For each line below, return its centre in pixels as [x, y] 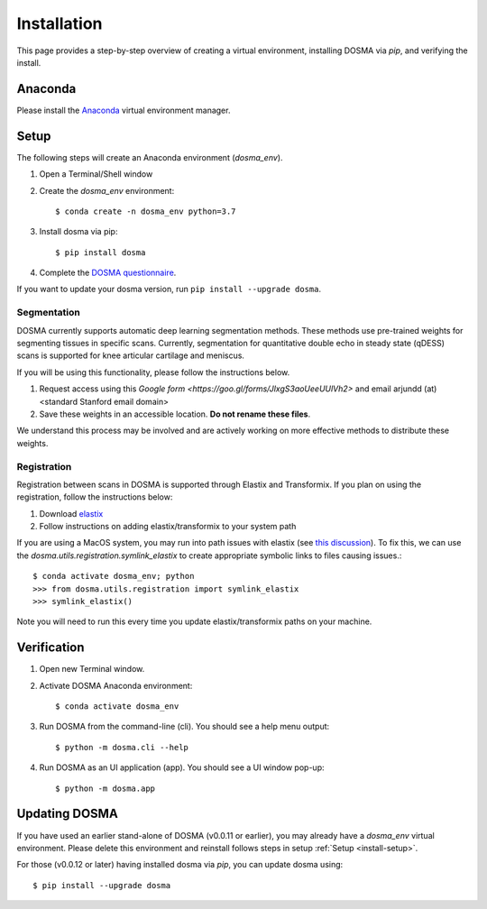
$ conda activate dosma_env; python [114, 576]
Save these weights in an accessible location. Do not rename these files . [175, 414]
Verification [51, 648]
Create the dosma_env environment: [107, 190]
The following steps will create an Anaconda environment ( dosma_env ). [150, 157]
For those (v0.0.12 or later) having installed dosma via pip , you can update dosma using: [180, 865]
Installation [60, 23]
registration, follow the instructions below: [95, 497]
